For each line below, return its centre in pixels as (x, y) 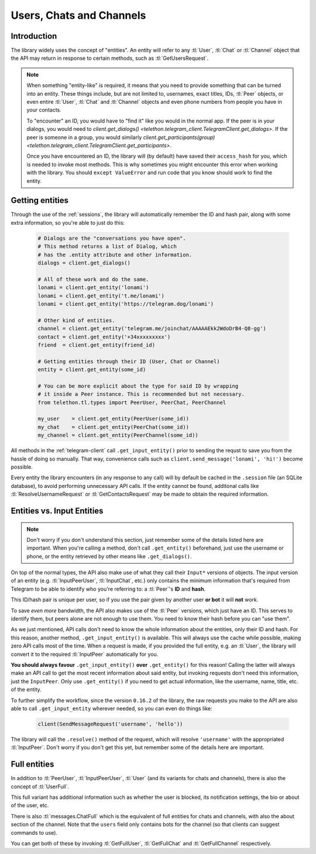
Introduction (34, 36)
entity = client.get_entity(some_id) (92, 370)
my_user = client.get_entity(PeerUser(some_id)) (114, 419)
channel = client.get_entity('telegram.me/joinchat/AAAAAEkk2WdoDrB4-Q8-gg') (152, 329)
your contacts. (44, 110)
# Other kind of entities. (76, 320)
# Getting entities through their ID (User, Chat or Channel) (129, 361)
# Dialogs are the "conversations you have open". (112, 238)
